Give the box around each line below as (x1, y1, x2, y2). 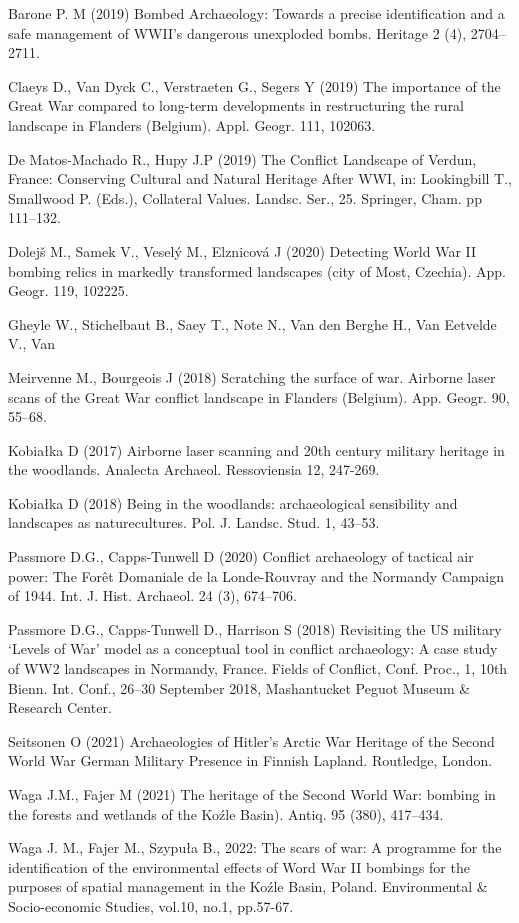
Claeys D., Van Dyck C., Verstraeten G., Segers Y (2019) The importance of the (8, 75, 501, 96)
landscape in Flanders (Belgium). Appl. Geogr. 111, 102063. (8, 114, 376, 135)
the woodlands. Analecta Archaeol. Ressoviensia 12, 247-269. (8, 459, 380, 480)
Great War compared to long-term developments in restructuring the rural (8, 95, 465, 116)
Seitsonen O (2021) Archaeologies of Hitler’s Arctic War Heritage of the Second (8, 730, 495, 751)
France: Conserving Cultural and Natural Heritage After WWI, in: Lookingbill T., (8, 168, 512, 189)
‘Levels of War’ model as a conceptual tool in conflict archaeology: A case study (8, 638, 498, 659)
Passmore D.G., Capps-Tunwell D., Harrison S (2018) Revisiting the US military (8, 618, 502, 639)
